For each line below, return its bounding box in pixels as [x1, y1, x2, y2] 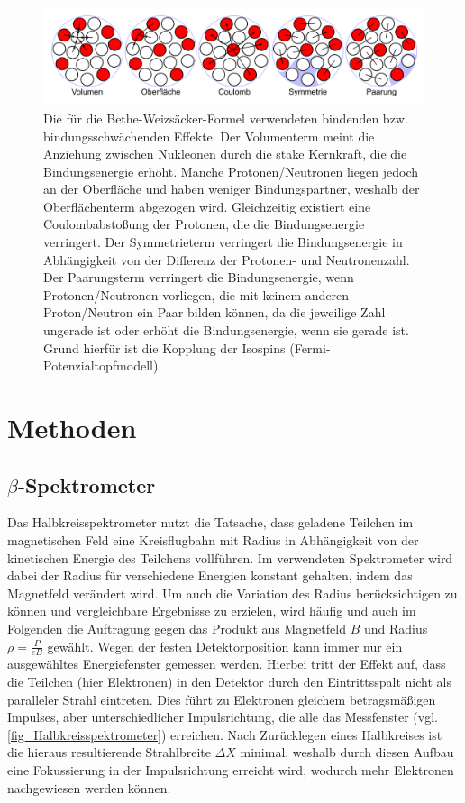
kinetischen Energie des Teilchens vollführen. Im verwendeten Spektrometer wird [7, 548, 453, 567]
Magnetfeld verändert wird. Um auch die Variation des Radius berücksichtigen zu [7, 583, 458, 602]
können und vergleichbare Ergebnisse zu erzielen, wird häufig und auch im [7, 601, 416, 620]
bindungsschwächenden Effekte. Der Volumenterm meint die [43, 126, 375, 145]
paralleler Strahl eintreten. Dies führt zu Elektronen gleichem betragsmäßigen [7, 689, 436, 708]
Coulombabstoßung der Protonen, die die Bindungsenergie [43, 214, 365, 233]
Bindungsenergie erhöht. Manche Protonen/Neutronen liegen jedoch [43, 161, 418, 180]
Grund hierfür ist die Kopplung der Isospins [43, 338, 286, 357]
